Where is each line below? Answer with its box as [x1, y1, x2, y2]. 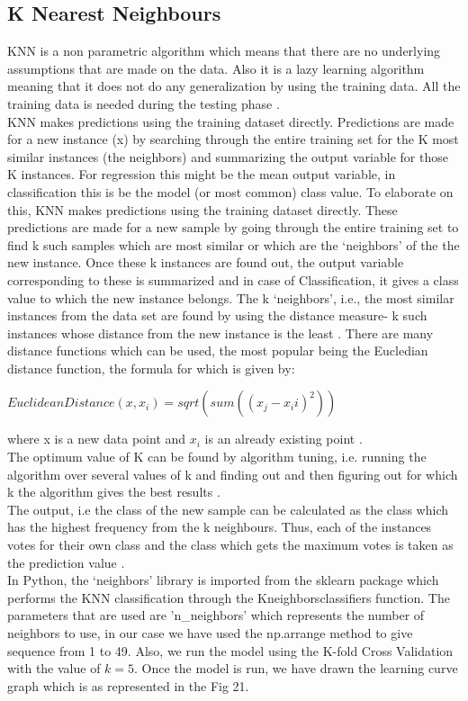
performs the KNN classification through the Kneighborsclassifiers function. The [7, 588, 450, 607]
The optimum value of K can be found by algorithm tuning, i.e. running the [7, 447, 427, 466]
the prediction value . [7, 553, 125, 571]
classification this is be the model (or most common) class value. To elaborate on [7, 182, 454, 201]
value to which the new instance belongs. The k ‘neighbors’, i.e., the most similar [7, 288, 454, 307]
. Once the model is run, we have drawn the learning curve [134, 659, 458, 678]
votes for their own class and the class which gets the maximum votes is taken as [7, 535, 454, 554]
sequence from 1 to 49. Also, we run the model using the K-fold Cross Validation [7, 641, 454, 660]
